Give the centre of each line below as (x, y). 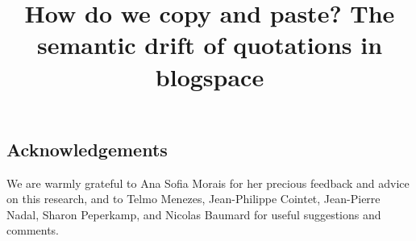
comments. (33, 230)
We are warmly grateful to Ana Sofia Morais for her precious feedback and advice (208, 183)
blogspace (210, 76)
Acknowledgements (87, 149)
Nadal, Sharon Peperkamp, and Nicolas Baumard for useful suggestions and (194, 214)
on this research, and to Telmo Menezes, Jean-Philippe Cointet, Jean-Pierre (193, 199)
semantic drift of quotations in (210, 45)
